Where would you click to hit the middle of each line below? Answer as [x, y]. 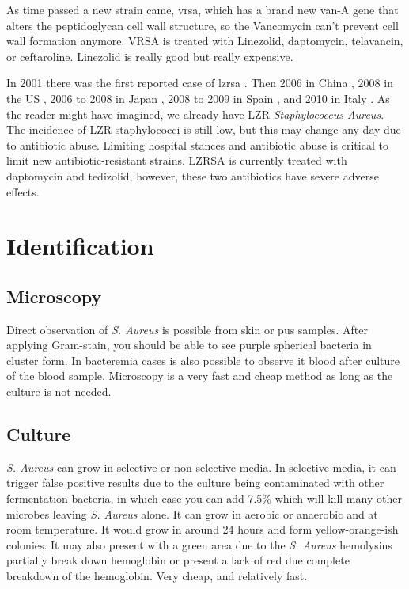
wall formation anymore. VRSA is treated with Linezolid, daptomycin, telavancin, [205, 41]
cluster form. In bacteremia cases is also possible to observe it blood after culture [203, 360]
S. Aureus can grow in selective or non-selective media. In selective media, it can [201, 467]
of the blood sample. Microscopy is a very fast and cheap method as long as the [200, 376]
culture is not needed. [59, 391]
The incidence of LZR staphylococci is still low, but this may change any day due [204, 129]
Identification [80, 246]
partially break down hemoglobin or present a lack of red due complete [178, 560]
